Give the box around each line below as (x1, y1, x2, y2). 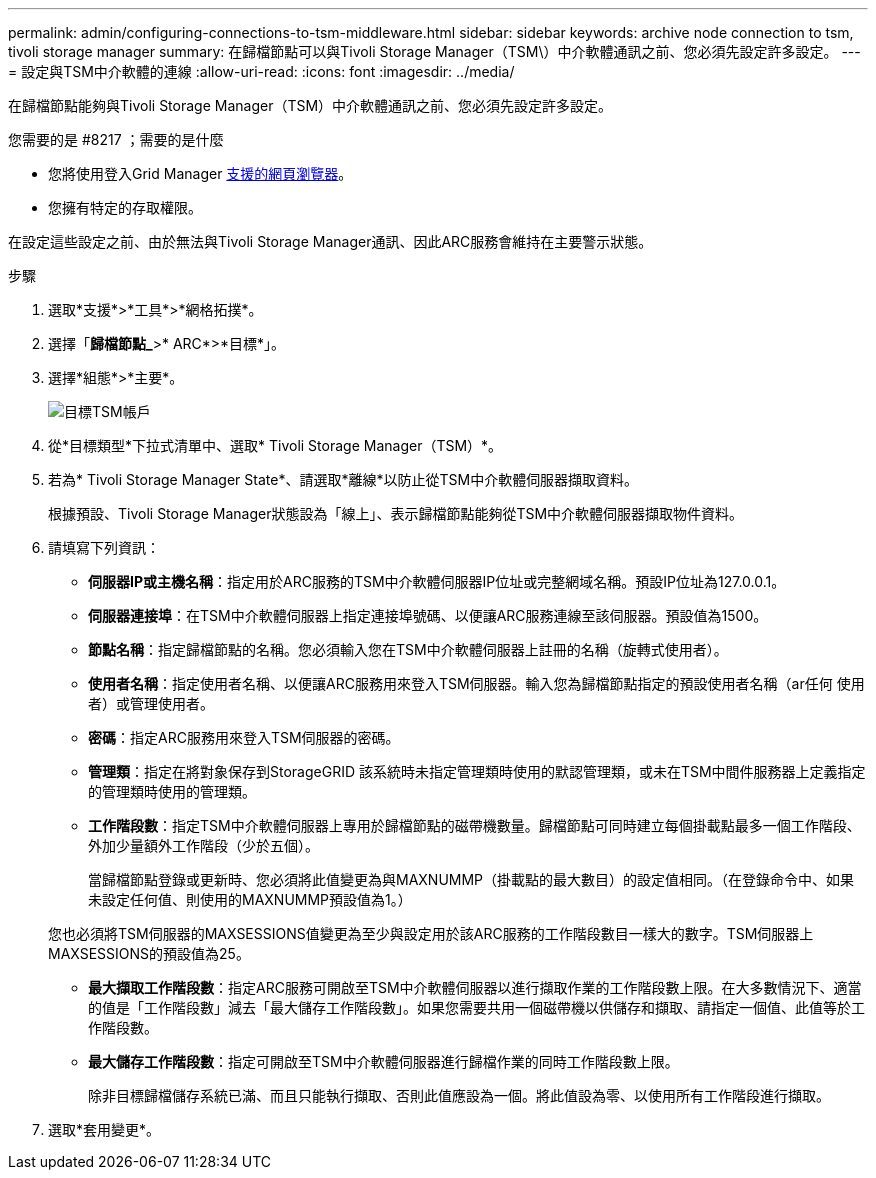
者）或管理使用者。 (88, 695, 214, 712)
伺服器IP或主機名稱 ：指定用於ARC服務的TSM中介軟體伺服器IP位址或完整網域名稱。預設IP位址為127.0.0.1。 (88, 573, 786, 590)
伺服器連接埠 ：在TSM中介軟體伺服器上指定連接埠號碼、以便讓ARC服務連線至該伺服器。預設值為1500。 (88, 607, 768, 624)
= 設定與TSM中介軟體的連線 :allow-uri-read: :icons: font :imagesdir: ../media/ (8, 63, 515, 80)
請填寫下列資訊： (48, 539, 160, 556)
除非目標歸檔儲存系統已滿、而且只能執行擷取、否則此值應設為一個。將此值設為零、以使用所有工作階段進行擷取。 (88, 1087, 830, 1104)
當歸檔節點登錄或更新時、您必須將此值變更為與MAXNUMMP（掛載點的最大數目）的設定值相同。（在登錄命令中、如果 (88, 871, 855, 888)
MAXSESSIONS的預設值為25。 (48, 945, 250, 962)
